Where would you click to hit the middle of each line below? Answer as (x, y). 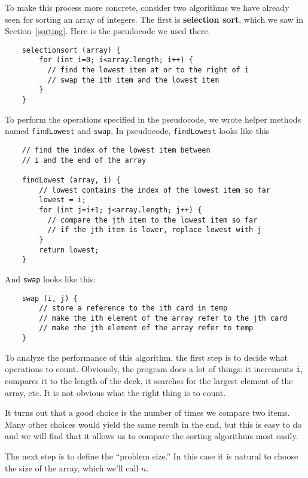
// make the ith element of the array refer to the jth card (163, 318)
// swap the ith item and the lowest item (133, 80)
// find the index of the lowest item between (116, 150)
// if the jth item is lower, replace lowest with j (155, 230)
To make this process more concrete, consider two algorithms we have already (147, 7)
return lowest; (69, 250)
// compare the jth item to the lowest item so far (153, 220)
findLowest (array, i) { (71, 180)
